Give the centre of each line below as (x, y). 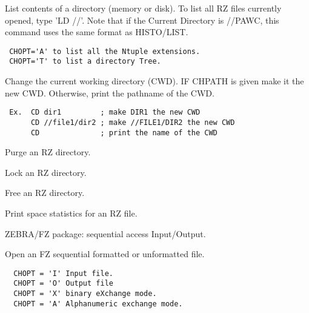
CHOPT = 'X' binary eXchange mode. (85, 294)
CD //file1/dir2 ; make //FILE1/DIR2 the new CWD (133, 122)
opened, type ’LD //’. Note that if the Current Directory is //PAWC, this (142, 20)
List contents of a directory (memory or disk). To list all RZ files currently (143, 8)
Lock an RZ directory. (46, 172)
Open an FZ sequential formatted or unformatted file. (105, 254)
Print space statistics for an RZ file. (71, 213)
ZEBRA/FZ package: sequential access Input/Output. (105, 233)
